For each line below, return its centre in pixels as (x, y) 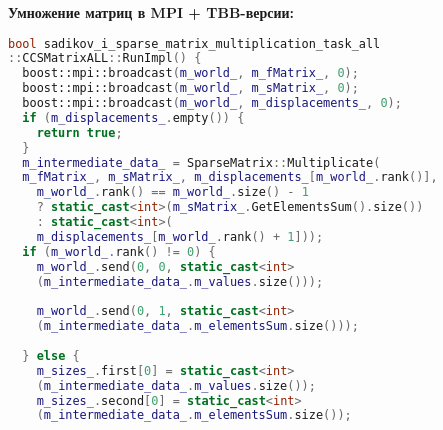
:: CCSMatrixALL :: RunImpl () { (105, 58)
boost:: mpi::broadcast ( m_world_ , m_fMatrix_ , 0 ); (190, 73)
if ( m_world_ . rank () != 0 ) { (119, 251)
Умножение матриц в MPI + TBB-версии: (151, 12)
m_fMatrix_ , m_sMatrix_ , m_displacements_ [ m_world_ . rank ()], (230, 177)
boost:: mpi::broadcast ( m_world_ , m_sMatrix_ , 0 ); (190, 88)
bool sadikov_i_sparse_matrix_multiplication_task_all (194, 43)
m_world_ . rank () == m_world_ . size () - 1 (172, 192)
